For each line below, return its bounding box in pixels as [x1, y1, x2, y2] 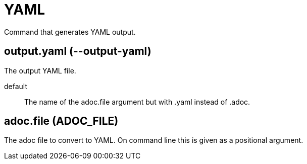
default [4, 81, 28, 91]
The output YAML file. [4, 66, 76, 75]
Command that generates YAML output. [4, 27, 136, 36]
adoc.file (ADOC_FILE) [4, 115, 119, 128]
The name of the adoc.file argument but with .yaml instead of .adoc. [24, 97, 250, 106]
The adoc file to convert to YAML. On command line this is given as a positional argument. [4, 136, 303, 145]
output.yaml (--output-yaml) [4, 45, 151, 58]
